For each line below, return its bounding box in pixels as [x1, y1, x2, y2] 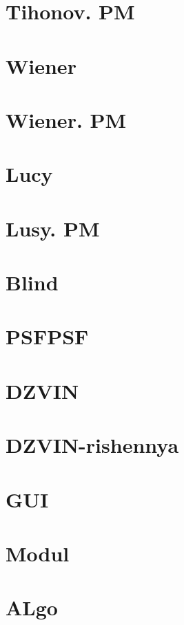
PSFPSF [6, 322, 89, 351]
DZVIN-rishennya [6, 431, 179, 459]
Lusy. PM [6, 214, 100, 242]
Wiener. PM [6, 105, 127, 133]
